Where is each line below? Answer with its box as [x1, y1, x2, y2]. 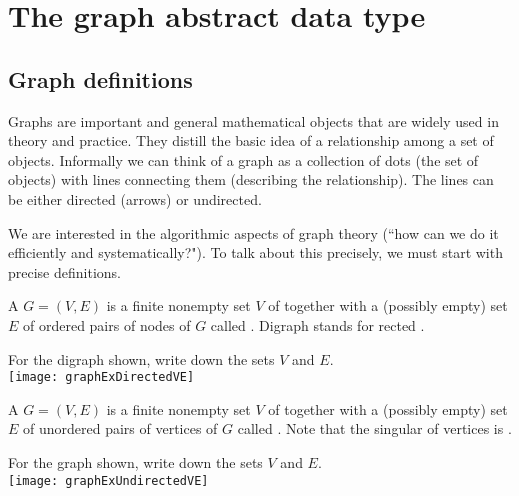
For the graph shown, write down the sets [8, 451, 263, 472]
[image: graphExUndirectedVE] [8, 473, 209, 488]
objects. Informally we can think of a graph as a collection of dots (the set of [8, 149, 479, 170]
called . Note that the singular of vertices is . [237, 418, 512, 439]
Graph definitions [8, 63, 193, 94]
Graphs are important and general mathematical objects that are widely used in [8, 110, 499, 131]
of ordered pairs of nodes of [23, 314, 191, 335]
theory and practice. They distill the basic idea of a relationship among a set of [8, 130, 494, 151]
